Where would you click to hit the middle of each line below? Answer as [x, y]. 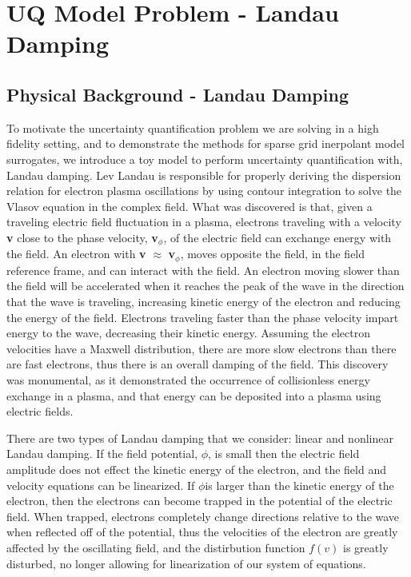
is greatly [366, 547]
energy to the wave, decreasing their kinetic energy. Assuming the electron [188, 333]
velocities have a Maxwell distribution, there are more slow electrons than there [202, 348]
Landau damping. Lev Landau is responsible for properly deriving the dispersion [204, 175]
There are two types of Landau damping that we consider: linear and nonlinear [200, 438]
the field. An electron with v [76, 254]
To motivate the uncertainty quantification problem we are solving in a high [193, 127]
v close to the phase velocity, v [82, 237]
